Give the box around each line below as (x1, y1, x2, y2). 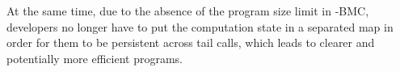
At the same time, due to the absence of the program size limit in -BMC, (6, 2, 369, 19)
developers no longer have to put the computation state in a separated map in (6, 18, 394, 35)
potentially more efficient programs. (6, 49, 183, 66)
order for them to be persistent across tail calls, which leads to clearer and (6, 34, 375, 51)
